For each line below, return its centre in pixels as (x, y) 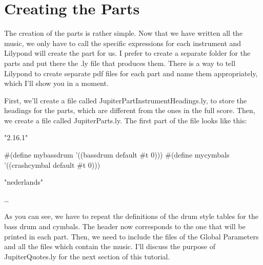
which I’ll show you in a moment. (56, 83)
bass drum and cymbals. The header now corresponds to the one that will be (125, 226)
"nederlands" (24, 182)
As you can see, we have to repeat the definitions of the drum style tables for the (131, 216)
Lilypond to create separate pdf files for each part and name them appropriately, (131, 73)
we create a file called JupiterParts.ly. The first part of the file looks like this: (126, 120)
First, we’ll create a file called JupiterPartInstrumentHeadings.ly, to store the (126, 100)
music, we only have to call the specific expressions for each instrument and (123, 43)
